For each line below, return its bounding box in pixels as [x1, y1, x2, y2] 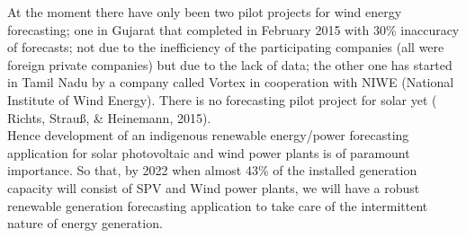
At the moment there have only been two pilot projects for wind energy [7, 3, 402, 21]
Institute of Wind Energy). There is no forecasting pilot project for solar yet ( [7, 90, 437, 109]
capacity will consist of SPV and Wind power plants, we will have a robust [7, 178, 420, 197]
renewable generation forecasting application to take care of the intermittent [7, 196, 428, 215]
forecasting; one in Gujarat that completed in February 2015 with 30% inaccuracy [7, 20, 460, 39]
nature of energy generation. [7, 214, 163, 233]
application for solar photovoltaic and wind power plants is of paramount [7, 143, 410, 162]
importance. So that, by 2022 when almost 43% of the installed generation [7, 161, 417, 180]
